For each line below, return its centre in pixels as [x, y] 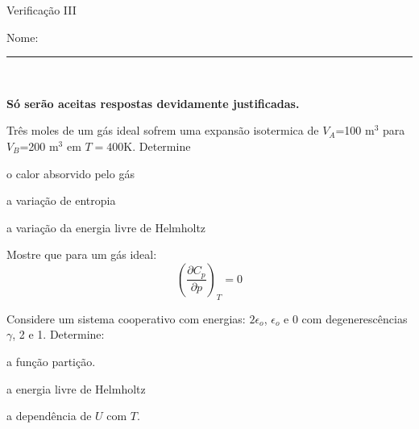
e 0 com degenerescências [346, 318]
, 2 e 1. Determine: [58, 334]
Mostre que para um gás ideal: [82, 254]
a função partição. [51, 361]
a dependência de [49, 416]
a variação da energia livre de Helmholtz [106, 227]
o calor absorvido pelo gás [71, 173]
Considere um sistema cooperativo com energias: [126, 318]
